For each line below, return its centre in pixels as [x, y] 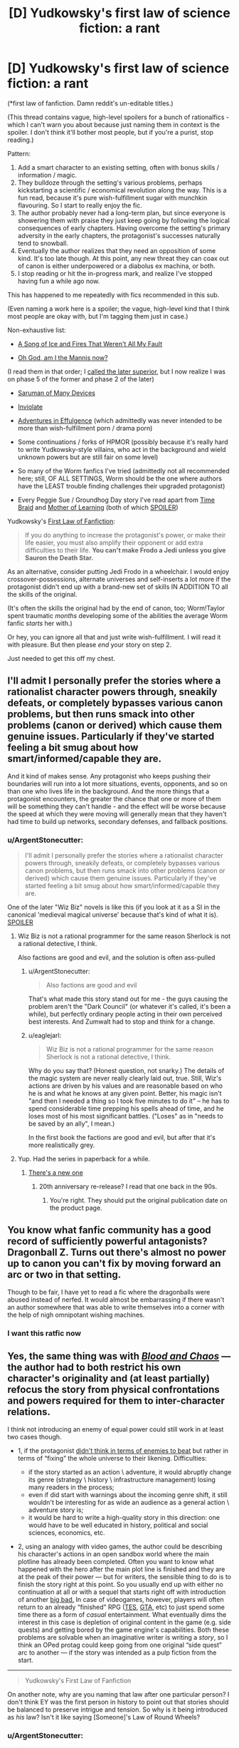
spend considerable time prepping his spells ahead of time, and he [126, 1109]
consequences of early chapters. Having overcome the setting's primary [124, 228]
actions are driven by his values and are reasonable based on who [125, 1086]
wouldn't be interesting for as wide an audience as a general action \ [129, 1502]
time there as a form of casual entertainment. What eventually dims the [122, 1614]
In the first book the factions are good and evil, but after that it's [122, 1138]
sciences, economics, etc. [67, 1532]
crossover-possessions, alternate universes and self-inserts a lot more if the [119, 579]
